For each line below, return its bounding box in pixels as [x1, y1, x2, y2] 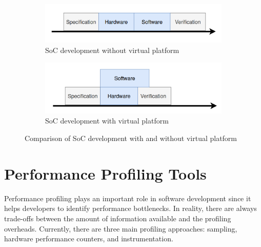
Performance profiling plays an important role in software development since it [4, 192, 251, 203]
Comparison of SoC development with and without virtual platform [25, 133, 237, 144]
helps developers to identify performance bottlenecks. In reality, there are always [4, 203, 257, 214]
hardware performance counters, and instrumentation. [4, 233, 173, 244]
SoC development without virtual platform [45, 44, 179, 55]
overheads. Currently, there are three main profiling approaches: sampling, [4, 223, 237, 234]
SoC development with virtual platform [45, 115, 169, 126]
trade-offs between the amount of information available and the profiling [4, 213, 231, 223]
